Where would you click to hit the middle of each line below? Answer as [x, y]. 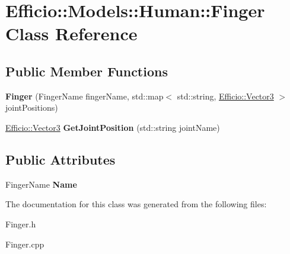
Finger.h [21, 224]
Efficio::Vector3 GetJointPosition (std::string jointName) [113, 127]
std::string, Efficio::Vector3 [225, 96]
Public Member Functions [87, 71]
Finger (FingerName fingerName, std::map [85, 96]
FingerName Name [41, 184]
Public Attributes [60, 159]
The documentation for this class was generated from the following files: [136, 204]
